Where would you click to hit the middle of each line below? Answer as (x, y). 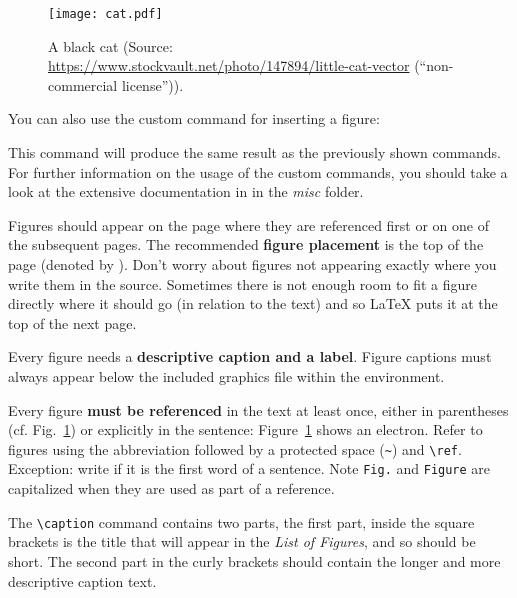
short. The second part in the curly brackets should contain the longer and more (254, 560)
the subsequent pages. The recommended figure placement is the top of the (246, 244)
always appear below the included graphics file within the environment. (226, 375)
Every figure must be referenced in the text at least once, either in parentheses (258, 409)
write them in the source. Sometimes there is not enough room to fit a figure (242, 283)
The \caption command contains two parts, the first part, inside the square (241, 521)
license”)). (152, 84)
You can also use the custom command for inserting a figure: (194, 118)
